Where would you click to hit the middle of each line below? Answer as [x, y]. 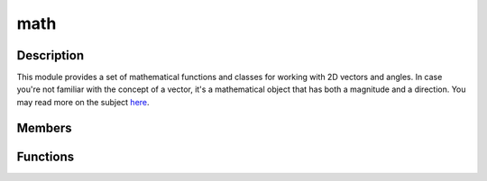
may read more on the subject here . [83, 102]
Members [44, 127]
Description [51, 55]
